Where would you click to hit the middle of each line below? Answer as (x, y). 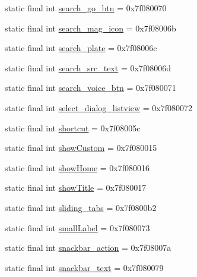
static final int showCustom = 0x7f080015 (81, 148)
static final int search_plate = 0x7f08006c (81, 48)
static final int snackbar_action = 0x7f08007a (88, 248)
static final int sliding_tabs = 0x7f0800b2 (81, 207)
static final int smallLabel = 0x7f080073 (77, 227)
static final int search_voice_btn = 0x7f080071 (90, 88)
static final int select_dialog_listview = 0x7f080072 (99, 107)
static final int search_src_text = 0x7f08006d (88, 67)
